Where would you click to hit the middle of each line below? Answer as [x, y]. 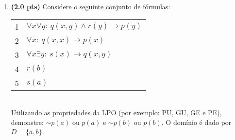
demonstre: [27, 122]
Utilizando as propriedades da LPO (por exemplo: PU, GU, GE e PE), [116, 113]
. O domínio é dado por [196, 122]
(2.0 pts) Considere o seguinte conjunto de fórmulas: [91, 6]
